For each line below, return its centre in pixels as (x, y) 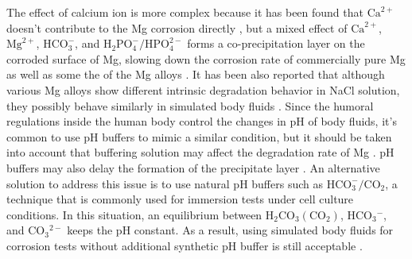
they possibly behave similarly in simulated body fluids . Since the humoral (190, 105)
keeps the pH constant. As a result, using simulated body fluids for (230, 230)
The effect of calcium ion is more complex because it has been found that (185, 12)
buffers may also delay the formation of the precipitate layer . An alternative (193, 167)
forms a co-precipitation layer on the (276, 43)
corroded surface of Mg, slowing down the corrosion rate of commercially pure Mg (206, 58)
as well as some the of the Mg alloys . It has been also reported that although (196, 74)
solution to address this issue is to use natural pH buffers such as (165, 183)
